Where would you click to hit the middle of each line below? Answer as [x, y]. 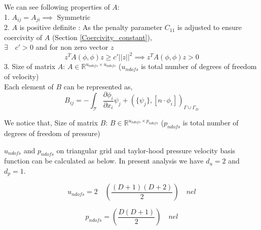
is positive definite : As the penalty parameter [91, 27]
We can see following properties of [57, 7]
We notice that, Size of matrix [51, 123]
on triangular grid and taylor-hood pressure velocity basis [146, 150]
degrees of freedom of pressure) [52, 133]
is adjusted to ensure [210, 27]
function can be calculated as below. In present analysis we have [104, 161]
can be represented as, [98, 86]
